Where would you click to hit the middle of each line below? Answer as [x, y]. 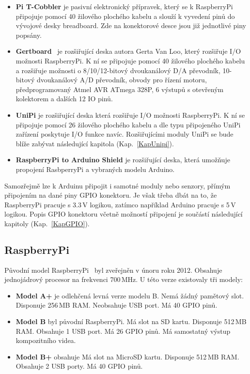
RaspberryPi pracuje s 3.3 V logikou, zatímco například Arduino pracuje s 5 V [120, 204]
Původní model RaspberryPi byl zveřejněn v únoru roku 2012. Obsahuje [113, 270]
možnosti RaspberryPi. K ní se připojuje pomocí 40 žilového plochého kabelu [130, 60]
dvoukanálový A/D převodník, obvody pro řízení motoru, [122, 80]
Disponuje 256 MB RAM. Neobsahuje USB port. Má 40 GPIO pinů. [117, 305]
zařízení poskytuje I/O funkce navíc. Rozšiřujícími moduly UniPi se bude [125, 134]
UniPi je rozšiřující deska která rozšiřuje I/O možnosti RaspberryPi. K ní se [130, 115]
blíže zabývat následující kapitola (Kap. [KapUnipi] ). [95, 143]
